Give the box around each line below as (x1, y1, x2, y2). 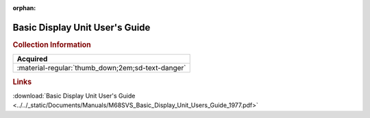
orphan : (12, 4, 36, 12)
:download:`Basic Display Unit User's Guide (12, 91, 136, 100)
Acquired (16, 55, 48, 64)
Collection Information (12, 40, 92, 49)
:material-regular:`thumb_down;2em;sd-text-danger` (16, 63, 186, 73)
